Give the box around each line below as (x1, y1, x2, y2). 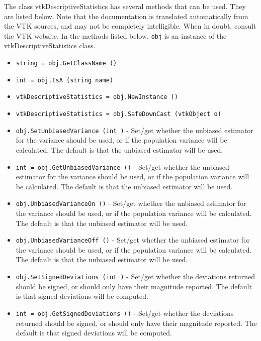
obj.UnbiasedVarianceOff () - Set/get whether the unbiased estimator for (16, 235, 250, 245)
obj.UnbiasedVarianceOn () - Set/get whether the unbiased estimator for (16, 198, 246, 208)
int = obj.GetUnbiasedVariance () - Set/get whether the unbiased (16, 161, 229, 172)
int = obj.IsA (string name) (16, 76, 114, 84)
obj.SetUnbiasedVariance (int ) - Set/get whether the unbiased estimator (16, 125, 253, 135)
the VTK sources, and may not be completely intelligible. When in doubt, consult (4, 21, 256, 31)
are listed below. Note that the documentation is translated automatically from (4, 11, 248, 21)
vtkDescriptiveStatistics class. (4, 40, 96, 51)
